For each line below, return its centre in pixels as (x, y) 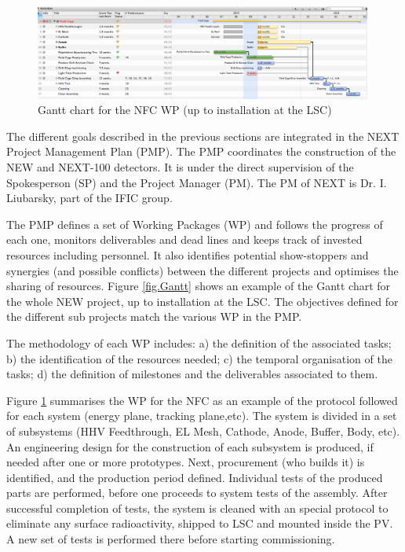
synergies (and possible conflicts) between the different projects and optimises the (202, 270)
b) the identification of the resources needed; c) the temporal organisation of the (199, 358)
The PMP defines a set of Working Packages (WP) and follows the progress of (195, 224)
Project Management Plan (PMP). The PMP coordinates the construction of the (201, 151)
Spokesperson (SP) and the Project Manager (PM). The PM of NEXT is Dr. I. (197, 182)
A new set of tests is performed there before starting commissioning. (171, 539)
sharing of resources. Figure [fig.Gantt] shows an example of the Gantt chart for (199, 286)
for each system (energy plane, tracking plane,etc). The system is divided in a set (202, 416)
